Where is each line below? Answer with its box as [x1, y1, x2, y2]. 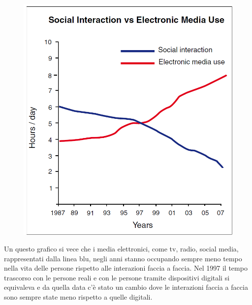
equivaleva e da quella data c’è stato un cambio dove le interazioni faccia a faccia [4, 282, 248, 292]
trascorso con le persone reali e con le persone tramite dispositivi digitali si [4, 272, 230, 282]
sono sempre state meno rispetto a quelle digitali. [4, 291, 153, 302]
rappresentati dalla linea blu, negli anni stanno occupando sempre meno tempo [4, 253, 242, 263]
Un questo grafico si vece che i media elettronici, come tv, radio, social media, [4, 243, 239, 253]
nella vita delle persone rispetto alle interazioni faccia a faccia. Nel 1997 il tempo [4, 263, 248, 273]
